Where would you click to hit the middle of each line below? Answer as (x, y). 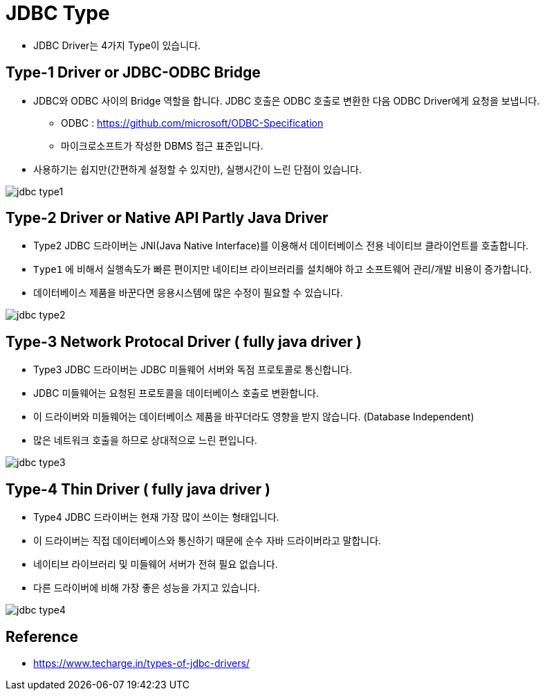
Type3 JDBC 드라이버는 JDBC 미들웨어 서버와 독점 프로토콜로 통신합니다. (193, 370)
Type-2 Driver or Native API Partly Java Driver (167, 218)
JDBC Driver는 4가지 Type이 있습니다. (117, 45)
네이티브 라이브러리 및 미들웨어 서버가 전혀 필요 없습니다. (156, 564)
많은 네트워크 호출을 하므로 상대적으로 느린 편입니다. (145, 440)
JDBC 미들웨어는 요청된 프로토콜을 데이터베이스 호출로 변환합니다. (176, 393)
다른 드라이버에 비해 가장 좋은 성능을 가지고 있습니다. (147, 588)
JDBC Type (58, 13)
